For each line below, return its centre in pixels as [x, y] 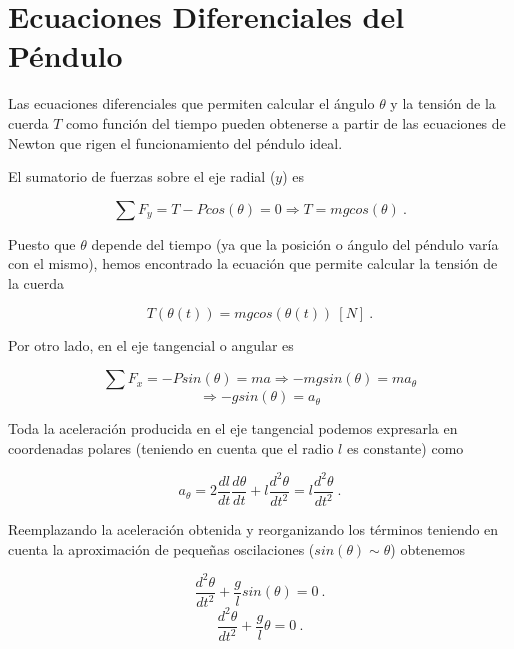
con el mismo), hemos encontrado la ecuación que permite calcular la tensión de [253, 263]
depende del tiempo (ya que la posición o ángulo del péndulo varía [295, 243]
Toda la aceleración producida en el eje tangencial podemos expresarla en [233, 428]
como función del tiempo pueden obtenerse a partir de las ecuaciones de [286, 122]
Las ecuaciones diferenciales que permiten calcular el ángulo [191, 103]
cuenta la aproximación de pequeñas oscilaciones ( [161, 548]
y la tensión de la [443, 103]
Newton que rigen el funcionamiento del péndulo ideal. [175, 142]
